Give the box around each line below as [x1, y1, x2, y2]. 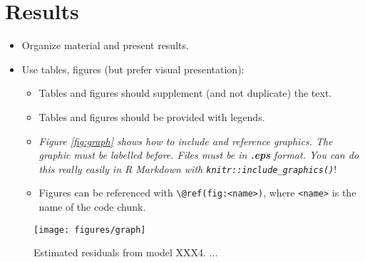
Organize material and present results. [21, 38, 189, 53]
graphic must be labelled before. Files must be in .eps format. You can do [38, 147, 359, 162]
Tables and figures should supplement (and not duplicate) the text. [38, 85, 332, 100]
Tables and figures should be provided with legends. [38, 109, 265, 124]
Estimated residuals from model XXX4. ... [34, 245, 218, 260]
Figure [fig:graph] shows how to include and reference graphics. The [38, 133, 333, 148]
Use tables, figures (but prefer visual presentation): [21, 61, 245, 76]
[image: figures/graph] [34, 224, 146, 235]
